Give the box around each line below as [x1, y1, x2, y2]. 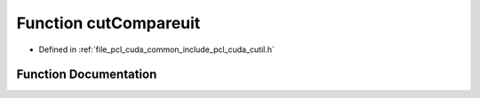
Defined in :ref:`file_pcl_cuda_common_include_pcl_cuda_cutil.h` [38, 44, 276, 55]
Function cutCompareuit [16, 13, 201, 33]
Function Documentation [16, 67, 157, 82]
